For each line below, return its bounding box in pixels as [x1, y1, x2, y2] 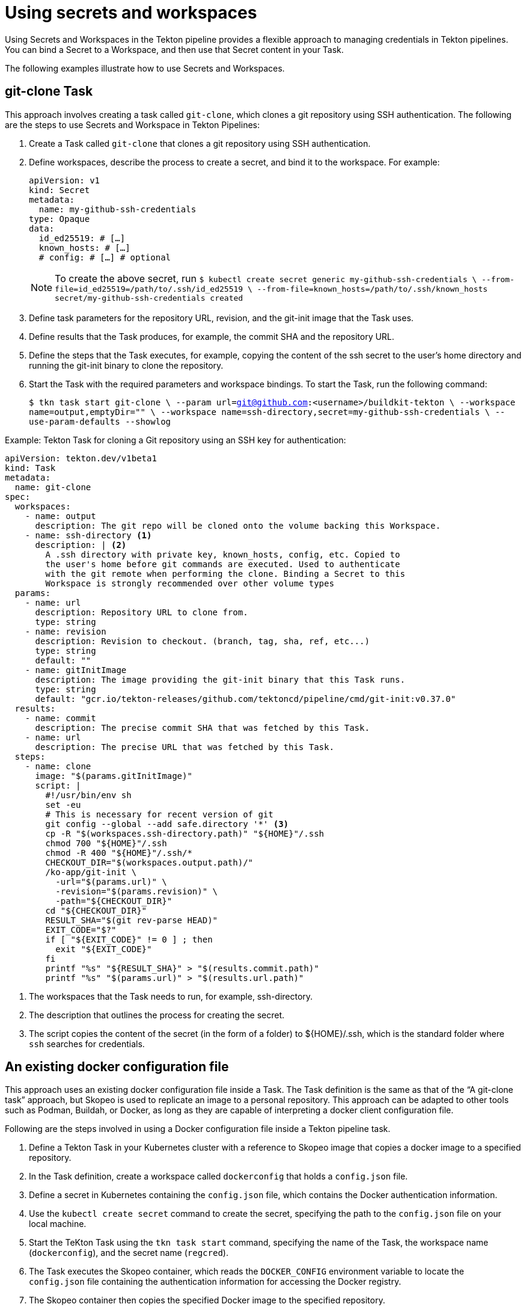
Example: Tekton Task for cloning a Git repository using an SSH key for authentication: [5, 434, 346, 445]
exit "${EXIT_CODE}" [55, 944, 152, 954]
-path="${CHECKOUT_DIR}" [55, 896, 173, 906]
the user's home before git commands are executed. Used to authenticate [45, 559, 400, 569]
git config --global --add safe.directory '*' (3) [45, 819, 289, 829]
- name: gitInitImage [25, 665, 127, 675]
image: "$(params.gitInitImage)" [35, 770, 192, 781]
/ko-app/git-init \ [45, 867, 137, 877]
